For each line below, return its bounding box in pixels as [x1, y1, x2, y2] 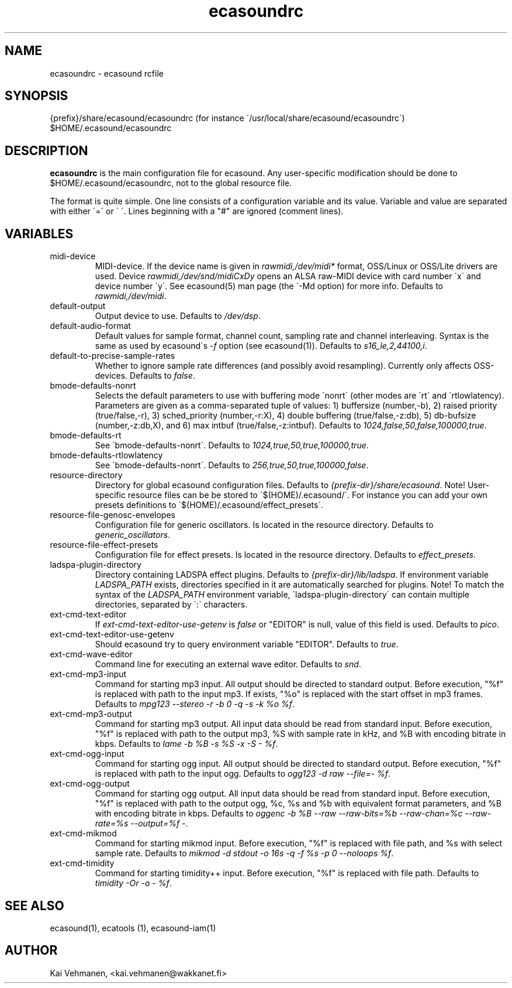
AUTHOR [5, 943, 58, 958]
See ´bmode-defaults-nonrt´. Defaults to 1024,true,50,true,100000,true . [95, 440, 369, 451]
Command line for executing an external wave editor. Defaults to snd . [95, 659, 361, 670]
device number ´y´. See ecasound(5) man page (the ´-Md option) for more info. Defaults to [95, 281, 443, 291]
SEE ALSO [5, 898, 64, 913]
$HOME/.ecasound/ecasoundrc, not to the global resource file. [50, 178, 292, 188]
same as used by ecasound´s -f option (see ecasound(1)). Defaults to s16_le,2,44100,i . [95, 341, 427, 351]
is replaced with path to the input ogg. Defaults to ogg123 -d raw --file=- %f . [95, 769, 391, 779]
